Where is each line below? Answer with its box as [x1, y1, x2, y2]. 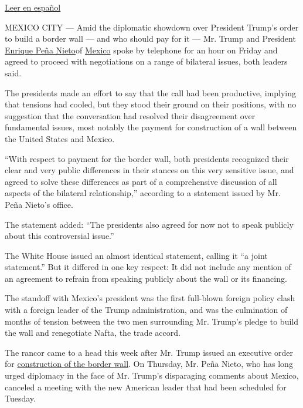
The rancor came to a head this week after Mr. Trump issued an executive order [5, 346, 294, 358]
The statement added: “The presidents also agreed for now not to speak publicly [5, 218, 294, 230]
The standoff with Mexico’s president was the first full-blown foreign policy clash [5, 292, 295, 304]
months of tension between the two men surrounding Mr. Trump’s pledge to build [5, 315, 298, 327]
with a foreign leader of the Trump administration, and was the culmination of [5, 304, 288, 316]
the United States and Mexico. [5, 132, 115, 144]
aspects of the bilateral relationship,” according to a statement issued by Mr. [5, 187, 281, 199]
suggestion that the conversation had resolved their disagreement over [5, 109, 256, 122]
